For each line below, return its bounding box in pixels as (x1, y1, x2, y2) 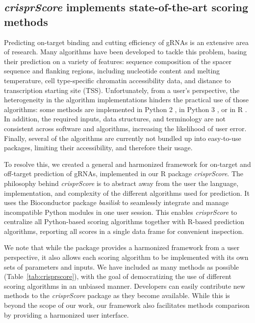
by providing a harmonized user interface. (4, 309, 129, 320)
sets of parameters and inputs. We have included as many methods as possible (4, 261, 239, 272)
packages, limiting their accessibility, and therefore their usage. (4, 142, 193, 153)
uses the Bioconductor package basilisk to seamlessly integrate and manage (4, 197, 229, 208)
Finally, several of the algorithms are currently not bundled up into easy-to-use (4, 133, 241, 143)
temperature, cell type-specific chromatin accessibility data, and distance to (4, 75, 231, 85)
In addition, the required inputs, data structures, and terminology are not (4, 114, 226, 124)
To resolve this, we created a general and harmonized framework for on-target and (4, 159, 251, 169)
